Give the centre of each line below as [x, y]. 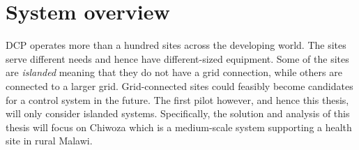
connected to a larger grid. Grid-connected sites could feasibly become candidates [179, 85]
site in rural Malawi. [49, 141]
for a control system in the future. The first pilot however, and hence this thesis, [177, 99]
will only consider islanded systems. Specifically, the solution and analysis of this [178, 113]
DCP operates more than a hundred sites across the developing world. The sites [176, 45]
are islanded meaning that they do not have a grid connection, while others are [174, 72]
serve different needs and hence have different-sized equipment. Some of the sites [177, 58]
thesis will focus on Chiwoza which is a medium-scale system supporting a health [179, 127]
